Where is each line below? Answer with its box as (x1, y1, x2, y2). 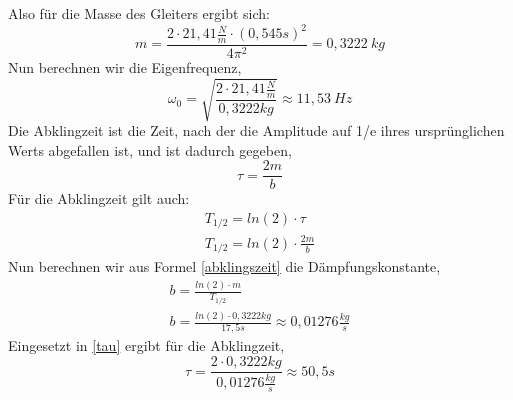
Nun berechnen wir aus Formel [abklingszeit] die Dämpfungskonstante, (8, 256, 441, 277)
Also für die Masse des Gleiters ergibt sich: (8, 3, 270, 23)
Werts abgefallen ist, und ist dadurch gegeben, (8, 139, 292, 160)
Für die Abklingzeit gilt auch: (8, 188, 190, 209)
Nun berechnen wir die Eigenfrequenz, (8, 56, 242, 77)
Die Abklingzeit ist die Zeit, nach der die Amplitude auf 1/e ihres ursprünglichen (8, 120, 505, 141)
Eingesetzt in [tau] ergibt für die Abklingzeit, (8, 335, 285, 356)
